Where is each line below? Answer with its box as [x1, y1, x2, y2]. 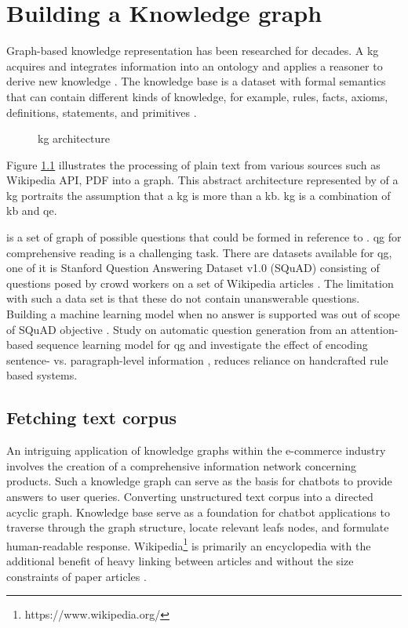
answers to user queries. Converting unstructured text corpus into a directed [6, 488, 373, 504]
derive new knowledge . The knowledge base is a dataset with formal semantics [6, 73, 386, 89]
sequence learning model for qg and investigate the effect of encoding [36, 336, 368, 353]
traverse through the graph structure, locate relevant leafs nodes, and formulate [6, 519, 389, 535]
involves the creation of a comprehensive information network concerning [6, 457, 357, 474]
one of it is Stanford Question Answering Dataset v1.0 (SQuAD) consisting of [6, 260, 380, 276]
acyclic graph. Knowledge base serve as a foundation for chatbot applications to [6, 503, 390, 520]
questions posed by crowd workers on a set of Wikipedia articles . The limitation [6, 274, 394, 291]
